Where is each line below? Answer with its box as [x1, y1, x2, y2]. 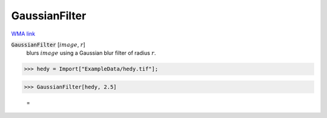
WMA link [11, 30, 36, 37]
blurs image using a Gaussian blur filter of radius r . [26, 49, 156, 57]
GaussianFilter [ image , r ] [11, 41, 86, 48]
